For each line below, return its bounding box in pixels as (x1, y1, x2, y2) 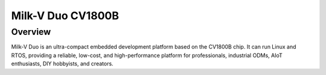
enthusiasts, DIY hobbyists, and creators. (11, 60, 114, 67)
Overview (11, 26, 51, 37)
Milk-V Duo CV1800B (11, 9, 119, 22)
